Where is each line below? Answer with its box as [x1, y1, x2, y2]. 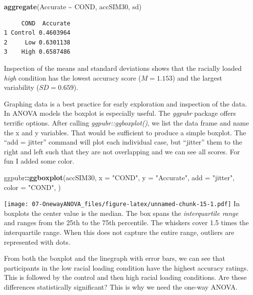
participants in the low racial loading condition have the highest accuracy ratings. [4, 262, 249, 273]
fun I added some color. [4, 156, 75, 166]
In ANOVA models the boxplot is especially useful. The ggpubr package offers [4, 108, 236, 118]
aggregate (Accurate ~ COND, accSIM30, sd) [4, 1, 142, 11]
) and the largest [172, 72, 222, 83]
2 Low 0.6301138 [4, 39, 71, 46]
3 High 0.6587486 [4, 48, 71, 56]
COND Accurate [21, 20, 71, 27]
